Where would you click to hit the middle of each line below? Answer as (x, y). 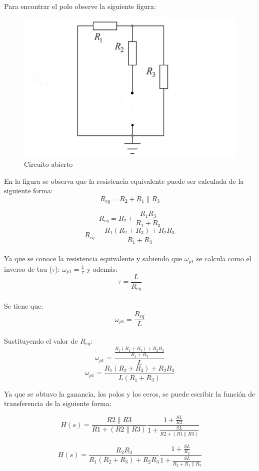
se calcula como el (224, 258)
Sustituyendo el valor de (41, 340)
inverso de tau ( (28, 268)
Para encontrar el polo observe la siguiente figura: (80, 6)
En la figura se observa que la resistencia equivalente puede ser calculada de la (124, 181)
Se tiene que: (24, 306)
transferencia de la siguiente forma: (58, 403)
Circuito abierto (48, 164)
